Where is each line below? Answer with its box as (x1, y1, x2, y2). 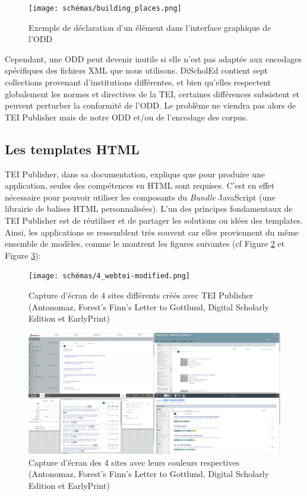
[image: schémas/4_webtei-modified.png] (29, 272, 191, 281)
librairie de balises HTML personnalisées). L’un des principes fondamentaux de (5, 202, 293, 215)
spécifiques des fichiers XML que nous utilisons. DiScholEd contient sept (5, 64, 268, 77)
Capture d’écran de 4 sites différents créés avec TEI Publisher (29, 289, 254, 301)
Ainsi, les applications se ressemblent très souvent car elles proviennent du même (5, 225, 299, 238)
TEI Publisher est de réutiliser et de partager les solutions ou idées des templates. (5, 214, 303, 226)
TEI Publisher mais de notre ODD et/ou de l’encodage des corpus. (5, 110, 248, 123)
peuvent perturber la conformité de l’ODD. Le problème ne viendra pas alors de (5, 99, 296, 112)
